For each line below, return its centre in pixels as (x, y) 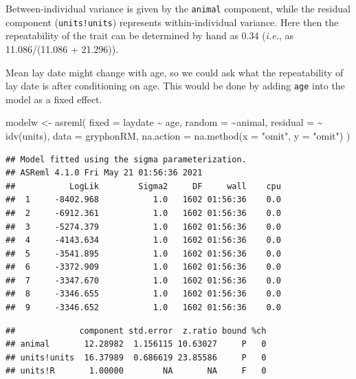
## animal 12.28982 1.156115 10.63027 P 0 (136, 344)
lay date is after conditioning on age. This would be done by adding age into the (175, 86)
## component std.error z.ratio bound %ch (136, 331)
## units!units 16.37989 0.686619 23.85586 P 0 (136, 357)
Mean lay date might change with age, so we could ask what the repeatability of (175, 72)
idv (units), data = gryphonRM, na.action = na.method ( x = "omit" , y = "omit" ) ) (178, 135)
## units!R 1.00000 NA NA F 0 (136, 371)
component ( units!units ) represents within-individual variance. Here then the (172, 22)
